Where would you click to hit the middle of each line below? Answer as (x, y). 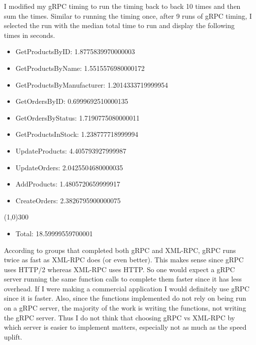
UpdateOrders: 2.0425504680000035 (69, 167)
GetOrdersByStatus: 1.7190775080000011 (78, 117)
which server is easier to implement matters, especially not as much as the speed (125, 327)
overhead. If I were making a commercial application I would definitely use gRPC (127, 288)
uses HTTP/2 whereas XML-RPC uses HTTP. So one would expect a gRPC (120, 269)
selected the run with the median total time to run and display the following (119, 25)
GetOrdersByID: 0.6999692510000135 (72, 101)
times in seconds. (30, 35)
